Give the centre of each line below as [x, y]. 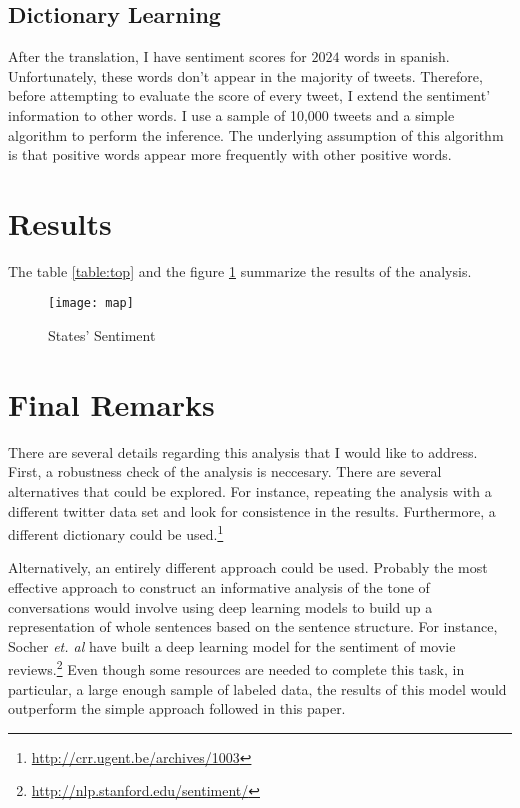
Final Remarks [111, 403]
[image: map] [91, 303]
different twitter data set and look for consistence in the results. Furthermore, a [252, 510]
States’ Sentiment [102, 335]
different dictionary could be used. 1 [116, 532]
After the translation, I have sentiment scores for [157, 56]
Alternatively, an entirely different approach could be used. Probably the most [248, 567]
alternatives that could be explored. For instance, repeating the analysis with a [250, 491]
